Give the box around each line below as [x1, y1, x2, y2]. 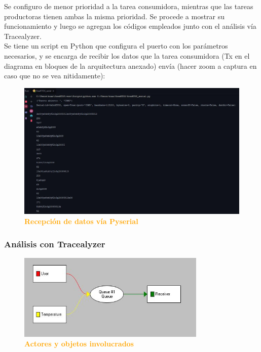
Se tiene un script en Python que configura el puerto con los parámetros [4, 40, 228, 51]
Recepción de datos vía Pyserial [24, 216, 138, 227]
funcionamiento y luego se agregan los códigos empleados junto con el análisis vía [4, 21, 256, 31]
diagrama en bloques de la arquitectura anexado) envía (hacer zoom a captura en [4, 60, 257, 71]
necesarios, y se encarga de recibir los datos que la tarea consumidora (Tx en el [4, 50, 250, 61]
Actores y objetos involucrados [24, 338, 134, 349]
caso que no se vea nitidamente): [4, 70, 105, 81]
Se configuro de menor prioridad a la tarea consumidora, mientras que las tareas [4, 1, 253, 11]
